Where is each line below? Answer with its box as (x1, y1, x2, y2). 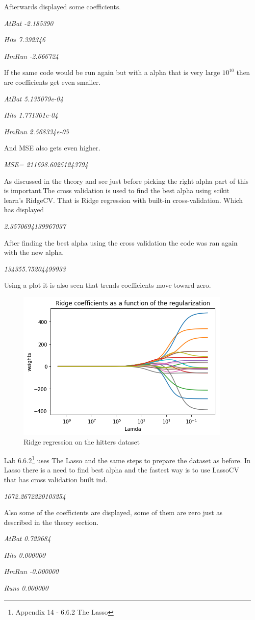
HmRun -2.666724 (4, 50, 59, 61)
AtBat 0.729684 (4, 533, 51, 544)
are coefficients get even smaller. (4, 76, 101, 87)
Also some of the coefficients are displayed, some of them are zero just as (4, 507, 223, 518)
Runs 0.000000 (4, 583, 49, 593)
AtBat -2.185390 (4, 18, 53, 28)
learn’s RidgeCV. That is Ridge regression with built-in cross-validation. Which (4, 195, 243, 205)
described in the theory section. (4, 517, 99, 527)
